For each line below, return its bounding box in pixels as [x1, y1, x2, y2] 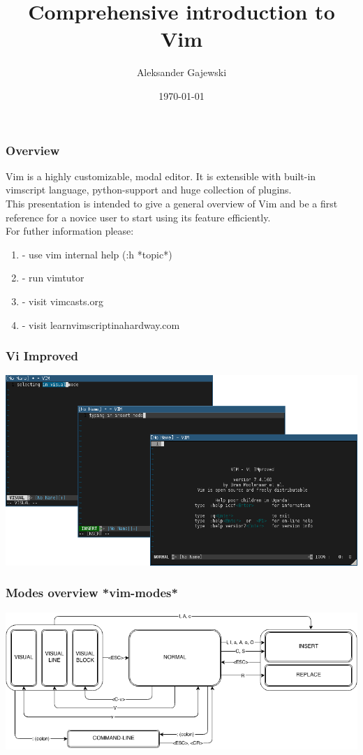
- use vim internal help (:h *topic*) [22, 247, 172, 261]
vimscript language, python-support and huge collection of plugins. [6, 182, 292, 197]
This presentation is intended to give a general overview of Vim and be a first [6, 196, 338, 210]
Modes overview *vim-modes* [6, 584, 178, 601]
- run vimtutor [22, 270, 84, 285]
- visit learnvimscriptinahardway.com [22, 317, 180, 332]
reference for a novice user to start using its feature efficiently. [6, 210, 271, 224]
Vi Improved [6, 347, 79, 365]
